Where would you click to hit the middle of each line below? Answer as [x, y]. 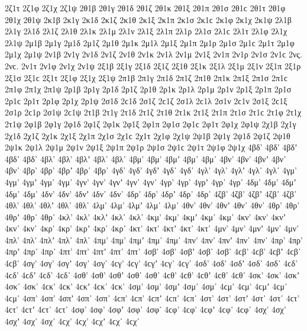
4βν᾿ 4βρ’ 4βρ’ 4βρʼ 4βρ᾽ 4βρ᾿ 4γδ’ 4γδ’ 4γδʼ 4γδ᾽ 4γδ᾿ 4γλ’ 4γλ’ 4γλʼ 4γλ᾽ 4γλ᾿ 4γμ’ [151, 170]
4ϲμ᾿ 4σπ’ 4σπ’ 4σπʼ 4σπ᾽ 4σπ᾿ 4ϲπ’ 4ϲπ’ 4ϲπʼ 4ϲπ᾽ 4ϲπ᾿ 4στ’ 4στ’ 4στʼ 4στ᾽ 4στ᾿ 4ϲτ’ [152, 298]
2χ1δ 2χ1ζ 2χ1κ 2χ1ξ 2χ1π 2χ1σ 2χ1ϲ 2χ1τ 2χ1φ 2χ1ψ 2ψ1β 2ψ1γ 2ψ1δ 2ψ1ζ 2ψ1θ [148, 135]
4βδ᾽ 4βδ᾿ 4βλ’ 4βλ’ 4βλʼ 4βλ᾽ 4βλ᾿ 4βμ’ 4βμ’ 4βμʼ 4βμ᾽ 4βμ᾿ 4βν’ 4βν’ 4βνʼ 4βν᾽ [146, 158]
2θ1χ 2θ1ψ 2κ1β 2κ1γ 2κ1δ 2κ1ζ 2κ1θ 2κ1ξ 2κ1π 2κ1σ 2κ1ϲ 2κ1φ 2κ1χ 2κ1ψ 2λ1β [148, 19]
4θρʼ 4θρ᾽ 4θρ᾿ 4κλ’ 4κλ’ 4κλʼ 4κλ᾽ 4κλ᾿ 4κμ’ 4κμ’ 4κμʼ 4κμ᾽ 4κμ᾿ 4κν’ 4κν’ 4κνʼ [146, 216]
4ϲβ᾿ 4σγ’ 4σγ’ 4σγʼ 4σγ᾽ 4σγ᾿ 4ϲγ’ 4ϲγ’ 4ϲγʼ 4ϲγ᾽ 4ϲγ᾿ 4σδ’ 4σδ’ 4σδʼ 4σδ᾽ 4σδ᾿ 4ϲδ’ [151, 263]
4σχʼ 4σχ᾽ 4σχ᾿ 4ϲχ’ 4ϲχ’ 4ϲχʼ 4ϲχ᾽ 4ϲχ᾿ [72, 321]
